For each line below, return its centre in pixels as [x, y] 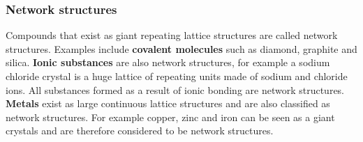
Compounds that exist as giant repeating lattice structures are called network [172, 35]
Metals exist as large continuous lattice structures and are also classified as [168, 103]
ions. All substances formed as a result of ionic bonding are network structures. [175, 89]
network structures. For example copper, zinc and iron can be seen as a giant [170, 117]
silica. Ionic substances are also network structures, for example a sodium [168, 62]
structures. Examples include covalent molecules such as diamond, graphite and [181, 48]
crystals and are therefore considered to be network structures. [140, 131]
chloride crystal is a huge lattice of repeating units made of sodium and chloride [177, 76]
